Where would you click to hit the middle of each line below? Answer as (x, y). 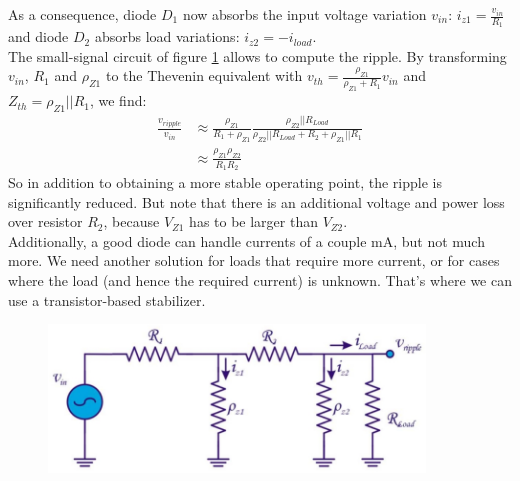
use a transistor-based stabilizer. (107, 299)
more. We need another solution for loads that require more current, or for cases (254, 260)
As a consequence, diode (82, 14)
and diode (38, 36)
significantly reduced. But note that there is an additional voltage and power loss (256, 201)
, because (131, 221)
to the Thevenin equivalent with (204, 75)
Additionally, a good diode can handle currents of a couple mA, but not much (246, 240)
